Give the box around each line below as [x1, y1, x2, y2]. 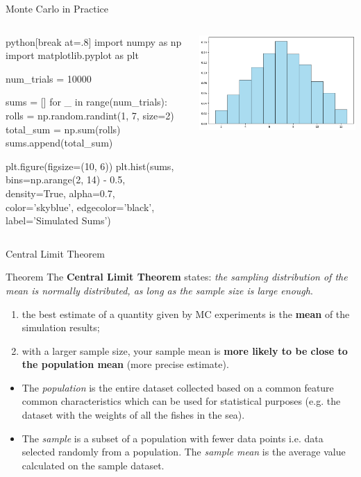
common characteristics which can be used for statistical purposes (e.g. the [22, 394, 341, 408]
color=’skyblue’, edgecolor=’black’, [6, 199, 155, 214]
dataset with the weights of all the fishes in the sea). [22, 408, 245, 422]
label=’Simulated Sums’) [6, 213, 111, 228]
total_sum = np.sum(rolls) [6, 122, 121, 136]
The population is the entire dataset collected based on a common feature [22, 380, 334, 394]
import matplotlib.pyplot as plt [6, 48, 139, 62]
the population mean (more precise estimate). [22, 357, 229, 371]
